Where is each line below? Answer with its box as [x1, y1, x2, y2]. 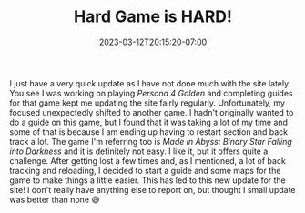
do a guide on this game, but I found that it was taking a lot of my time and [9, 117, 289, 127]
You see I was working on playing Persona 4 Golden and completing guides [9, 87, 293, 98]
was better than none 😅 [9, 194, 100, 205]
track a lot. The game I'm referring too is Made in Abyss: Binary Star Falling [9, 136, 293, 147]
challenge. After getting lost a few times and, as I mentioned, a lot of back [9, 155, 287, 166]
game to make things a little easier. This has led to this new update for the [9, 175, 287, 186]
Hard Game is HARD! [73, 6, 233, 27]
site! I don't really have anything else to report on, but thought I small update [9, 184, 296, 195]
